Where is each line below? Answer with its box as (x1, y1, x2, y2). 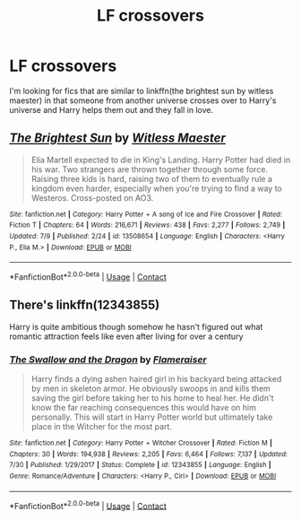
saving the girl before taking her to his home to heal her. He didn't (30, 393, 274, 403)
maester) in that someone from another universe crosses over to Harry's (9, 95, 277, 106)
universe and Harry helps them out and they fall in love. (9, 104, 213, 115)
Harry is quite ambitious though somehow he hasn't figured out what (9, 321, 263, 332)
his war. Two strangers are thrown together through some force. (30, 163, 269, 175)
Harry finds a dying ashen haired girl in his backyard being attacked (30, 374, 282, 385)
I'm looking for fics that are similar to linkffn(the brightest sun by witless (9, 85, 274, 96)
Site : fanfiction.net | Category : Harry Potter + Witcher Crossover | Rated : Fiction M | (9, 438, 273, 448)
